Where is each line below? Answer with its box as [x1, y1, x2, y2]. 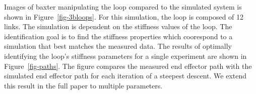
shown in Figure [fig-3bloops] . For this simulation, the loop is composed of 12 [4, 11, 244, 22]
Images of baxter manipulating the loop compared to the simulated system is [4, 2, 242, 12]
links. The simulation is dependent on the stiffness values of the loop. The [4, 21, 232, 32]
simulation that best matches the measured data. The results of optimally [4, 41, 232, 51]
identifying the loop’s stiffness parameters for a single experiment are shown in [4, 50, 247, 61]
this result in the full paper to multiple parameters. [4, 80, 163, 90]
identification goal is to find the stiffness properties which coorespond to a [4, 31, 233, 41]
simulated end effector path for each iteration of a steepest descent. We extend [4, 70, 247, 81]
